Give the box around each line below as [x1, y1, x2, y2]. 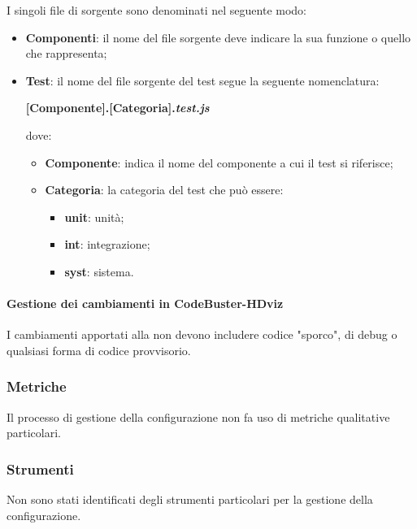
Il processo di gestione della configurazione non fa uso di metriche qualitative [7, 408, 390, 425]
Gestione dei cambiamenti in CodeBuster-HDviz [7, 295, 284, 312]
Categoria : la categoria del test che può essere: [45, 181, 284, 198]
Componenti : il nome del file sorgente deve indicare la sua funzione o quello [25, 28, 411, 46]
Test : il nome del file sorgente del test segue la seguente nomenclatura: [25, 72, 380, 89]
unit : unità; [64, 208, 124, 225]
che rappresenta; [25, 45, 107, 62]
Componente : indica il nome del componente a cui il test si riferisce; [45, 154, 393, 171]
